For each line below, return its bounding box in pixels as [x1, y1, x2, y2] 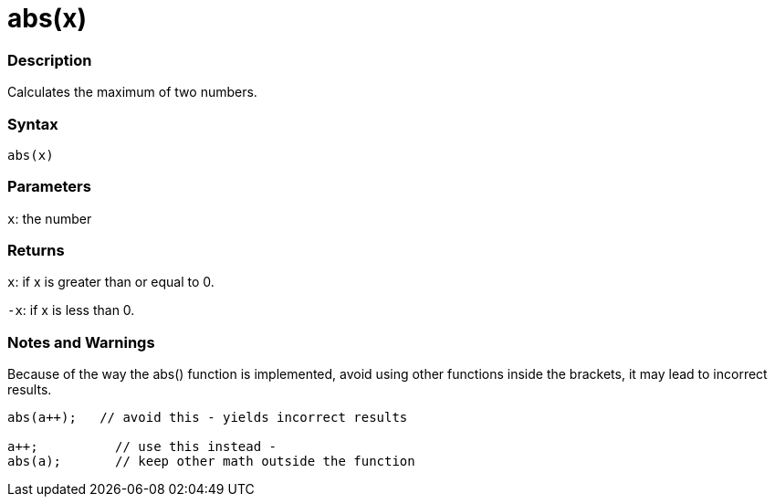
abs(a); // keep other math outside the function [7, 454, 415, 469]
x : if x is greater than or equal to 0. [7, 274, 215, 290]
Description [7, 50, 92, 69]
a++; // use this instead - [7, 439, 278, 455]
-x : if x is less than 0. [7, 302, 135, 319]
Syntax [7, 114, 58, 133]
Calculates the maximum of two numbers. [7, 84, 257, 100]
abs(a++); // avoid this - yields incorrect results [7, 410, 408, 425]
